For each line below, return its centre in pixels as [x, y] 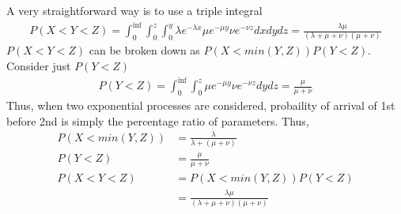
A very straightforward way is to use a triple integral [134, 10]
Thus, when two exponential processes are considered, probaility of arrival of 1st [201, 105]
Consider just [39, 66]
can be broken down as [144, 50]
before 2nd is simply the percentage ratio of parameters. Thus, [158, 120]
